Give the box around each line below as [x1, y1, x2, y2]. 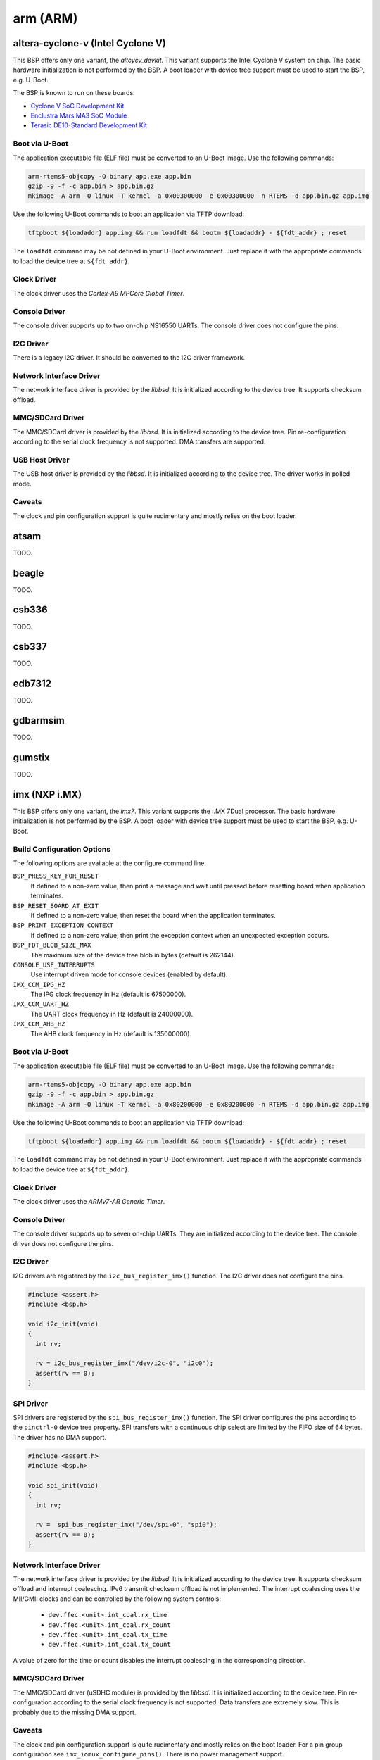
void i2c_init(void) [27, 1320, 99, 1328]
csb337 [13, 641, 47, 653]
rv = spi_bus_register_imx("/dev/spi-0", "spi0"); [35, 1521, 217, 1529]
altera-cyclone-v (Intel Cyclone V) [13, 37, 167, 49]
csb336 [13, 604, 49, 616]
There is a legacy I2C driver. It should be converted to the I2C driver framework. [13, 353, 246, 362]
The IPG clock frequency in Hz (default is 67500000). [30, 990, 186, 999]
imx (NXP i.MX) [13, 788, 82, 800]
